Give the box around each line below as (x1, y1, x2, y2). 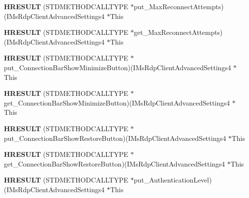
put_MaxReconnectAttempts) (133, 1, 224, 11)
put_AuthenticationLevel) (133, 175, 212, 185)
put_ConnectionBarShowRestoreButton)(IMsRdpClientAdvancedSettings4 (4, 133, 226, 143)
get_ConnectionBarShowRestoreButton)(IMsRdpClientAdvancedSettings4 (4, 158, 225, 168)
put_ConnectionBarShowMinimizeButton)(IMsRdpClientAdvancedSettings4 (4, 62, 231, 72)
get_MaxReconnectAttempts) (133, 27, 223, 37)
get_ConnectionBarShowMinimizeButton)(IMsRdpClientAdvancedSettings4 (4, 97, 230, 107)
